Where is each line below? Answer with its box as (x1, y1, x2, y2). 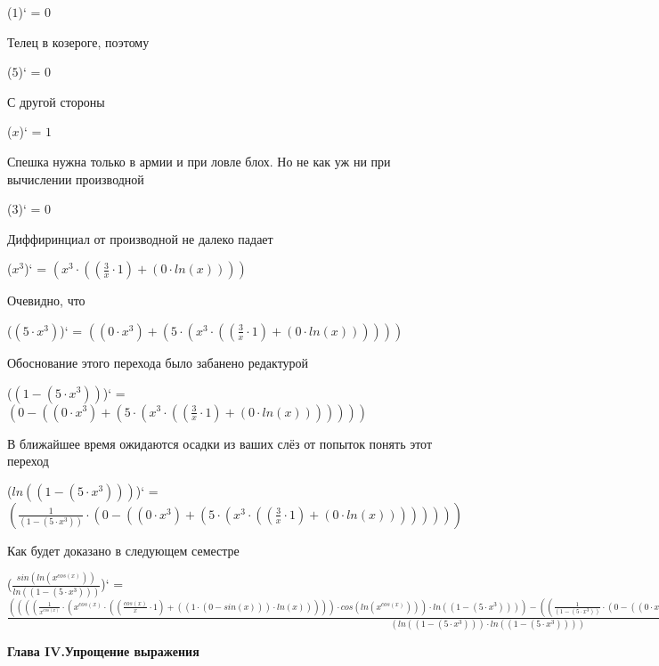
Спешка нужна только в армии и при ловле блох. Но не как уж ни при (7, 151, 391, 170)
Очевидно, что (7, 291, 85, 310)
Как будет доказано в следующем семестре (7, 540, 240, 559)
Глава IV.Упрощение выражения (7, 641, 199, 660)
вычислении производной (7, 169, 144, 188)
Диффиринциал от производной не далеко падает (7, 229, 273, 248)
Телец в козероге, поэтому (7, 32, 150, 51)
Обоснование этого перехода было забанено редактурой (7, 353, 309, 371)
